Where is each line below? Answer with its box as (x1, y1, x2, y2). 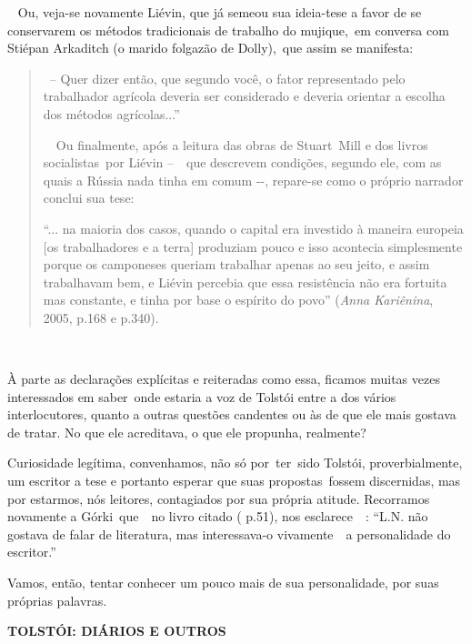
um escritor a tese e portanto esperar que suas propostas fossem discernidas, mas (7, 471, 461, 490)
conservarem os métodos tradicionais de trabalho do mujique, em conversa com (7, 20, 449, 39)
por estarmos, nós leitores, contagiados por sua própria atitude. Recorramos (7, 488, 430, 508)
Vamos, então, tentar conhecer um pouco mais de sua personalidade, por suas (7, 573, 439, 592)
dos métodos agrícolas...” (43, 104, 180, 123)
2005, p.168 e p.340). (43, 307, 159, 327)
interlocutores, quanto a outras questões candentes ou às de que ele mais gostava (7, 405, 456, 424)
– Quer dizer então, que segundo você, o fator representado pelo (49, 68, 406, 87)
